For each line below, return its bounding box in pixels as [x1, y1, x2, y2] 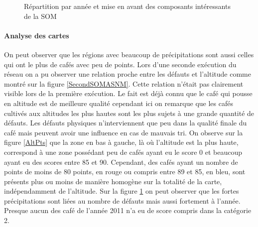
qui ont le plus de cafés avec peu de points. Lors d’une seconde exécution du [4, 59, 237, 69]
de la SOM [24, 10, 57, 21]
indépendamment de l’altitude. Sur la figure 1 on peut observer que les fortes [4, 186, 239, 196]
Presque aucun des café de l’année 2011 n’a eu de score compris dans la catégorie [4, 205, 252, 216]
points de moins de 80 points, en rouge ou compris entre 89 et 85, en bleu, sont [4, 166, 246, 177]
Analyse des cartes [4, 30, 69, 40]
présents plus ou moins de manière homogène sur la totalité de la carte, [4, 176, 222, 186]
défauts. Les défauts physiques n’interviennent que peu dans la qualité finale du [4, 117, 247, 128]
